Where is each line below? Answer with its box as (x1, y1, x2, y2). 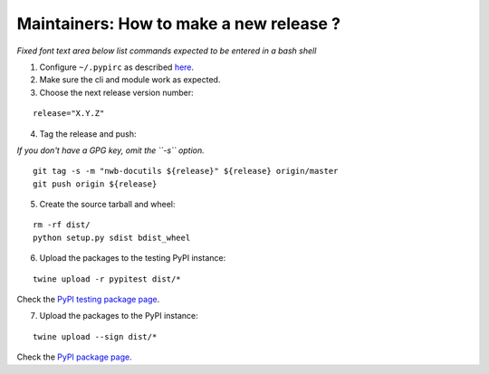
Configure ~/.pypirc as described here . (39, 62, 195, 72)
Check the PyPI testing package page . (16, 294, 160, 305)
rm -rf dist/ (33, 220, 91, 230)
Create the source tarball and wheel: (39, 199, 176, 210)
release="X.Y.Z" (33, 109, 105, 119)
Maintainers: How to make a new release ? (16, 14, 341, 34)
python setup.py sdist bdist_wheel (33, 232, 191, 243)
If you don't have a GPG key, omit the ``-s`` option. (16, 145, 205, 156)
